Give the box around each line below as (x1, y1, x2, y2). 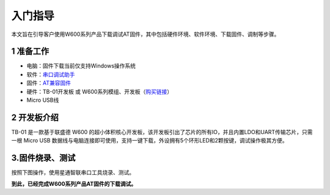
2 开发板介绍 (11, 112, 59, 122)
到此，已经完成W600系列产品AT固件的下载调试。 (11, 180, 137, 187)
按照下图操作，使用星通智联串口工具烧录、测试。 (11, 169, 134, 176)
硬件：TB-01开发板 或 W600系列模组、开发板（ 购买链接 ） (26, 88, 173, 95)
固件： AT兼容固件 (26, 79, 71, 87)
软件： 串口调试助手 (26, 71, 75, 78)
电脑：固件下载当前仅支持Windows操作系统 (26, 62, 136, 69)
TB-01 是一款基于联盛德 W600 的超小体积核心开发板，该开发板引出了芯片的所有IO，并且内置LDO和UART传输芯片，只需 (11, 128, 313, 135)
